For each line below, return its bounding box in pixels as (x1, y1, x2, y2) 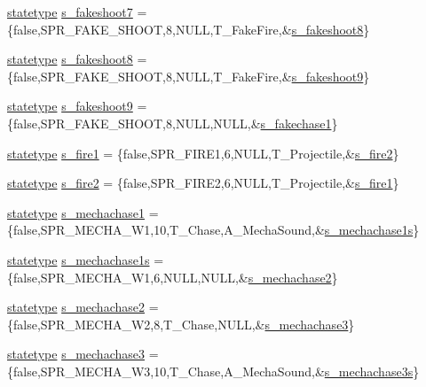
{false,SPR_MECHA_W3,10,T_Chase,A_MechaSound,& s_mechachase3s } (7, 361, 420, 380)
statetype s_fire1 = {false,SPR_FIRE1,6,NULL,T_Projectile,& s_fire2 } (7, 143, 399, 162)
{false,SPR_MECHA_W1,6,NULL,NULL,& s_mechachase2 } (7, 267, 338, 286)
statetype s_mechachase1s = (7, 250, 164, 268)
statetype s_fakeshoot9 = (7, 97, 147, 115)
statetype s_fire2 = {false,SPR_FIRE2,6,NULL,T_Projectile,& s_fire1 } (7, 174, 399, 192)
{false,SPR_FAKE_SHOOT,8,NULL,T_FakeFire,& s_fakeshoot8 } (7, 19, 370, 38)
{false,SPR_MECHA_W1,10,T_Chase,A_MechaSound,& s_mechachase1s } (7, 221, 420, 239)
